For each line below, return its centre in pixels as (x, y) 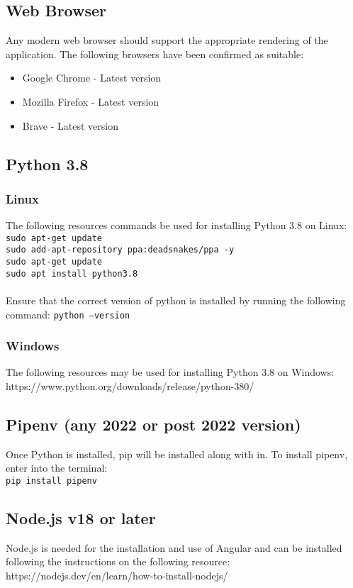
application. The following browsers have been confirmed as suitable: (155, 54)
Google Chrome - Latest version (92, 78)
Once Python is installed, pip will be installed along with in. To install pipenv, (177, 454)
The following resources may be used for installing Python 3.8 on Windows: (170, 372)
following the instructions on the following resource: (118, 561)
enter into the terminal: (57, 468)
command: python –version (68, 314)
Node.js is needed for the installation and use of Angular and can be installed (174, 547)
